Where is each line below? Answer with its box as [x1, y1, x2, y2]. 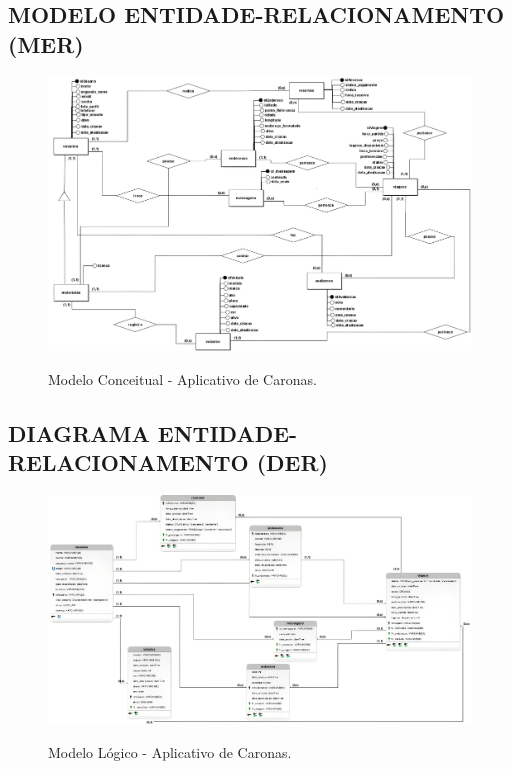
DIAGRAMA [8, 417, 150, 448]
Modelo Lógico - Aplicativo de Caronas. [48, 742, 292, 763]
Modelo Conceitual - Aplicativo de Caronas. [48, 368, 317, 389]
